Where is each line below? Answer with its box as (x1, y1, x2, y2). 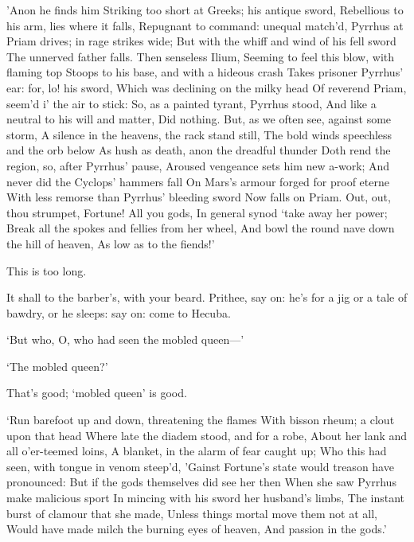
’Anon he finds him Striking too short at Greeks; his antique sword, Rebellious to (6, 2, 404, 18)
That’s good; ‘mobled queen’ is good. (6, 384, 187, 401)
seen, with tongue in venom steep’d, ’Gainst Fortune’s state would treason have (6, 458, 394, 474)
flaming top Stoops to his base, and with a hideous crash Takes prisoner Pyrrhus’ (6, 64, 404, 80)
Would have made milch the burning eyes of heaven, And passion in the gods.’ (6, 521, 387, 537)
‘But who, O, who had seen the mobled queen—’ (6, 331, 244, 348)
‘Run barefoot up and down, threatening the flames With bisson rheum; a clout (6, 411, 395, 428)
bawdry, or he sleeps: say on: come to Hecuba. (6, 304, 231, 321)
